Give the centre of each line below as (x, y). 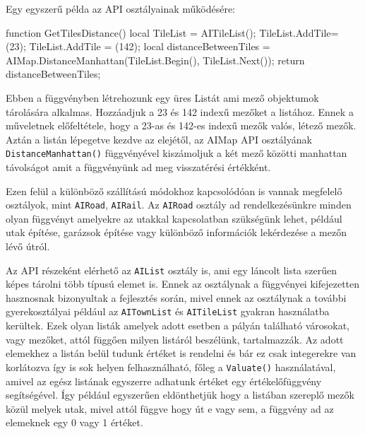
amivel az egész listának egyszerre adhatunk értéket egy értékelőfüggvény (164, 381)
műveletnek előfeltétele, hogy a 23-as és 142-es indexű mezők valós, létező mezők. (181, 125)
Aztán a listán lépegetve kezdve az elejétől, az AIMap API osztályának (159, 139)
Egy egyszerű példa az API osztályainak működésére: (121, 8)
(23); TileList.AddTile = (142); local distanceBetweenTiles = (138, 46)
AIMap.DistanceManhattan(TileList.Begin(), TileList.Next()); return (155, 60)
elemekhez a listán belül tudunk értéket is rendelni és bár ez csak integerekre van (181, 353)
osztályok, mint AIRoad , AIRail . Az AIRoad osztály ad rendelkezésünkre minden (179, 205)
